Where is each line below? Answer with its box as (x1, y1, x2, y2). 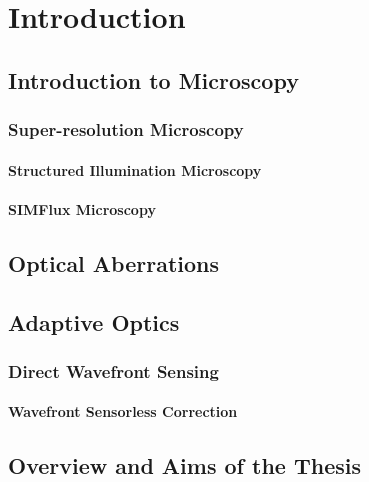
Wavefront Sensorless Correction (8, 401, 238, 422)
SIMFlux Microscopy (8, 198, 156, 219)
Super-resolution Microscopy (8, 117, 244, 142)
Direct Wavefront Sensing (8, 358, 219, 383)
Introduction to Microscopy (8, 64, 299, 95)
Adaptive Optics (8, 306, 180, 337)
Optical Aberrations (8, 247, 220, 278)
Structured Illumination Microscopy (8, 159, 262, 180)
